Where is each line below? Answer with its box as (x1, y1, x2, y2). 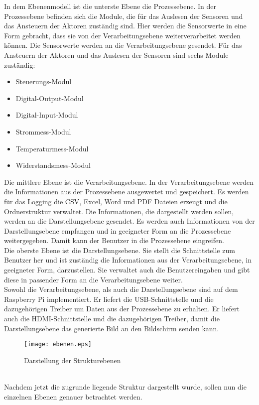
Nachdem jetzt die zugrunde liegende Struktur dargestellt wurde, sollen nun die (4, 382, 247, 392)
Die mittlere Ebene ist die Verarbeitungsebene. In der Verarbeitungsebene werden (4, 176, 254, 187)
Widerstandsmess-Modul (15, 160, 91, 170)
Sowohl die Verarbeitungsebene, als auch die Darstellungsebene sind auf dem (4, 284, 238, 294)
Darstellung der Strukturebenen (24, 355, 121, 365)
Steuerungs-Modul (15, 76, 72, 87)
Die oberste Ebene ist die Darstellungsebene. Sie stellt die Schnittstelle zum (4, 245, 235, 255)
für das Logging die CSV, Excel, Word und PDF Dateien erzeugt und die (4, 196, 228, 206)
